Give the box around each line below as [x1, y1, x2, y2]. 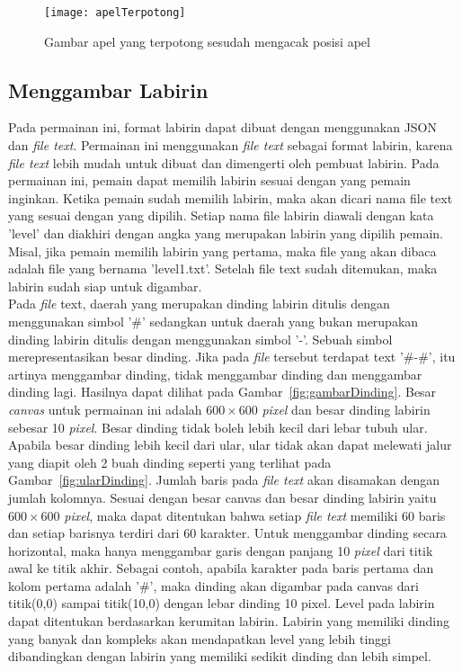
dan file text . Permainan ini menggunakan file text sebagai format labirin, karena [8, 136, 453, 155]
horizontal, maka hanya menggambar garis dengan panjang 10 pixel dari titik [8, 541, 433, 559]
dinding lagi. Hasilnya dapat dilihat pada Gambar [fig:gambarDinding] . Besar [8, 382, 437, 401]
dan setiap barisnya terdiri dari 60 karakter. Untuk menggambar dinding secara [8, 523, 447, 542]
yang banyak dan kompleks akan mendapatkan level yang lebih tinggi [8, 629, 391, 648]
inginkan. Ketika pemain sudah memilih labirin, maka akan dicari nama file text [8, 188, 453, 207]
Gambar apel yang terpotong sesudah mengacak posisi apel [44, 31, 370, 50]
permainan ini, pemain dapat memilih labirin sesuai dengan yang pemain [8, 171, 411, 190]
